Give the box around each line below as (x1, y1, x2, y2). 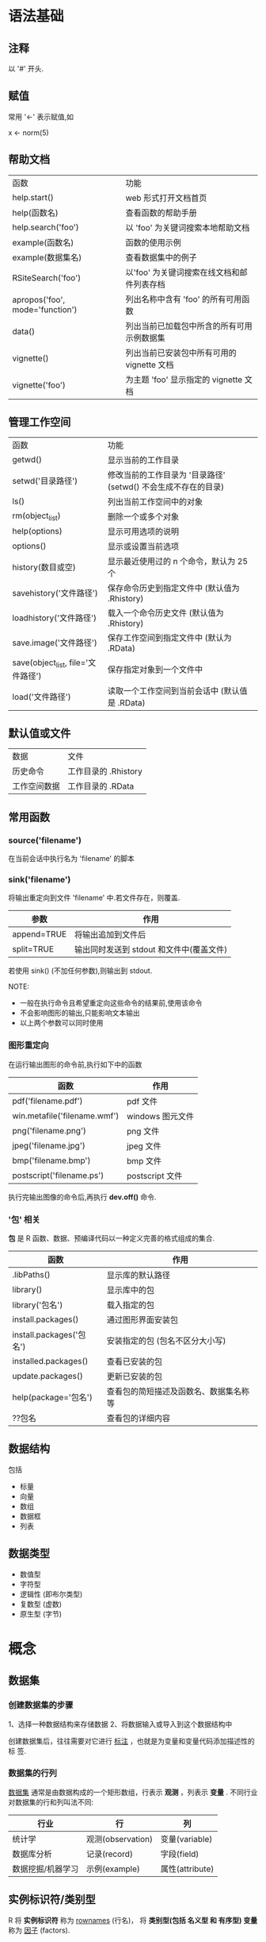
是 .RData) (107, 697, 146, 708)
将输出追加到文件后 (74, 929, 146, 940)
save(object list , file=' (12, 657, 89, 670)
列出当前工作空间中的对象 (107, 496, 203, 508)
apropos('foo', (12, 294, 66, 305)
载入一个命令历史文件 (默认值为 (107, 608, 224, 619)
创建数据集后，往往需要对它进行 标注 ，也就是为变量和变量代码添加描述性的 (8, 1736, 255, 1746)
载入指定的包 (106, 1299, 155, 1311)
